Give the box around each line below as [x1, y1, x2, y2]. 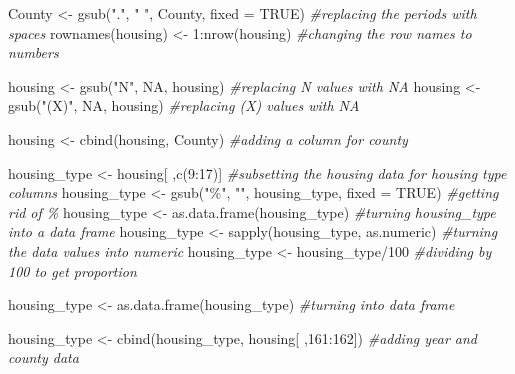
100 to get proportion [8, 260, 137, 281]
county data [8, 347, 79, 368]
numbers [8, 42, 59, 63]
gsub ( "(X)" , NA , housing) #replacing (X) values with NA [8, 95, 360, 116]
